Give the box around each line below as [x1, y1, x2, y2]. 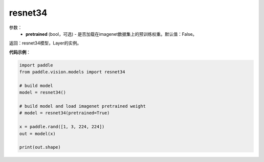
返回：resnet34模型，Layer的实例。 [9, 40, 82, 46]
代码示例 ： [9, 49, 31, 55]
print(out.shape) [19, 144, 61, 150]
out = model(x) [19, 131, 56, 137]
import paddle [19, 62, 53, 68]
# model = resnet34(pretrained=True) [19, 110, 110, 116]
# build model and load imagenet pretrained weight [19, 103, 146, 109]
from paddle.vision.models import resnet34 [19, 69, 126, 75]
